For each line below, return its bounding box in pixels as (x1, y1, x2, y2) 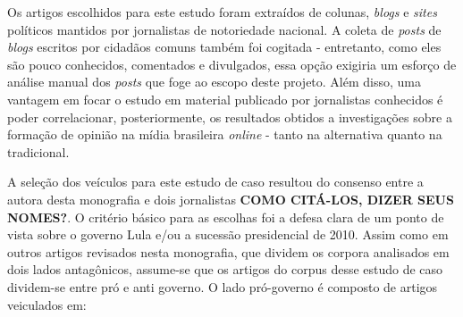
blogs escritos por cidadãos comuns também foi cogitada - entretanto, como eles (7, 38, 442, 56)
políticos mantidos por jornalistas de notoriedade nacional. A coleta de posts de (7, 20, 442, 38)
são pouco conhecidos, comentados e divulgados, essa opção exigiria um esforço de (7, 54, 457, 73)
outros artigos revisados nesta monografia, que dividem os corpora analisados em (7, 242, 450, 261)
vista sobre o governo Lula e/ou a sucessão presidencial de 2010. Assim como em (7, 225, 449, 244)
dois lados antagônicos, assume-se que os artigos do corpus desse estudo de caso (7, 260, 443, 279)
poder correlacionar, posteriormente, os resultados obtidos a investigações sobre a (7, 107, 452, 126)
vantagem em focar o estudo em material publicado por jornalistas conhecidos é (7, 89, 443, 108)
